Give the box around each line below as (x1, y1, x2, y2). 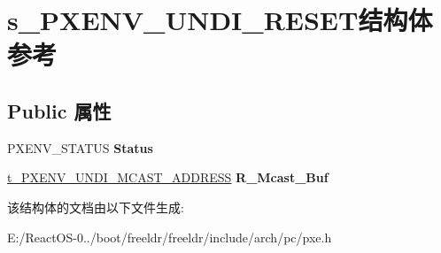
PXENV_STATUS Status (7, 138, 153, 157)
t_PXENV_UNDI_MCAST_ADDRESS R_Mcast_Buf (7, 168, 329, 187)
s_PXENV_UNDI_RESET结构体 (7, 2, 433, 38)
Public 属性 (7, 96, 112, 124)
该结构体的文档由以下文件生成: (7, 197, 184, 216)
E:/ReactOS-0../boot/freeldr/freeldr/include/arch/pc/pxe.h (7, 227, 332, 246)
